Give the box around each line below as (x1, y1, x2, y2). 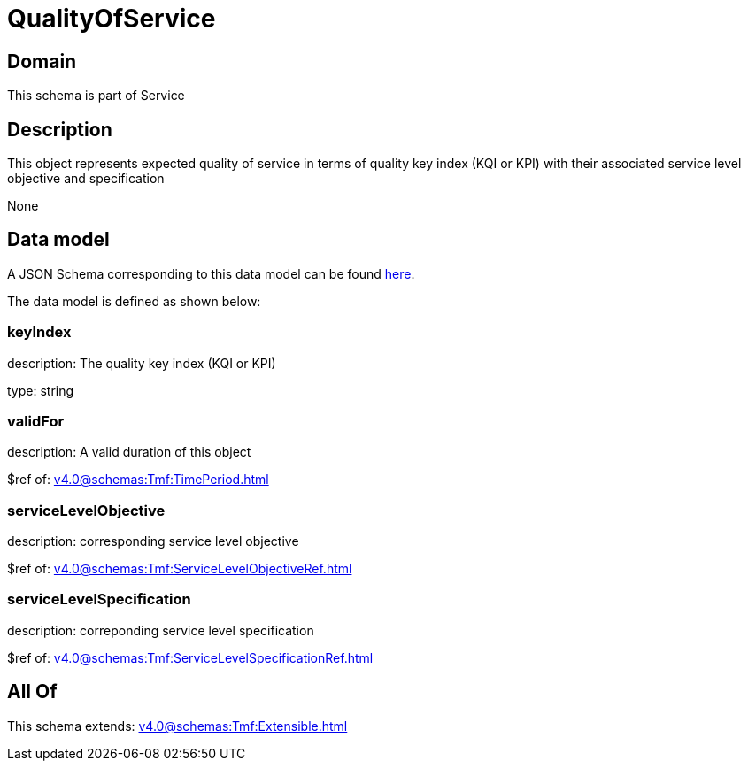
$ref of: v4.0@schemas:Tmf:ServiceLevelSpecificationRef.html (7, 649, 374, 665)
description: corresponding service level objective (7, 534, 299, 549)
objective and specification (7, 171, 165, 187)
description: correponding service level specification (7, 622, 314, 638)
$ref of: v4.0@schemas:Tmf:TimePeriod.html (7, 472, 269, 488)
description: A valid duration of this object (7, 444, 251, 460)
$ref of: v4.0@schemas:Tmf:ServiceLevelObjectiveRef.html (7, 561, 352, 577)
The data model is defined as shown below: (7, 293, 261, 309)
